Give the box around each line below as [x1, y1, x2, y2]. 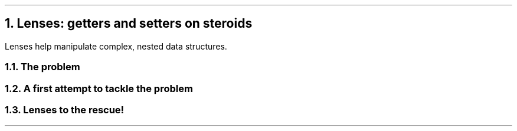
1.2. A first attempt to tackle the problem [5, 82, 193, 94]
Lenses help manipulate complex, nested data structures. [5, 41, 227, 51]
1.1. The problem [5, 61, 80, 73]
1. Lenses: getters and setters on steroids [5, 16, 253, 31]
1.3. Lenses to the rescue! [5, 103, 125, 116]
